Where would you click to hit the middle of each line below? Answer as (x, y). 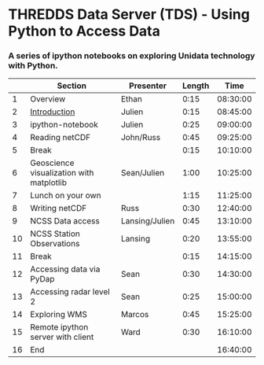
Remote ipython (59, 327)
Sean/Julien (143, 173)
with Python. (33, 66)
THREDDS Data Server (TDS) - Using (129, 15)
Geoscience (52, 163)
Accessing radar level (70, 292)
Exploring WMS (59, 315)
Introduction (53, 112)
